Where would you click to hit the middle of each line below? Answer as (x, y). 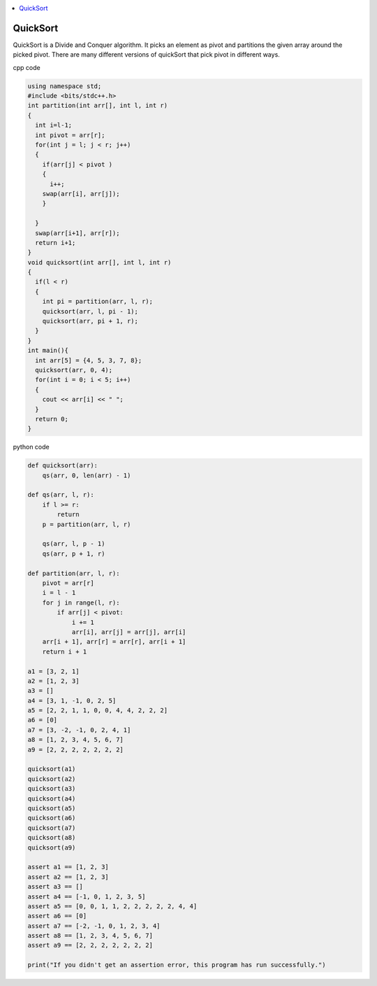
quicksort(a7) (52, 828)
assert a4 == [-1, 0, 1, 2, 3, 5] (87, 896)
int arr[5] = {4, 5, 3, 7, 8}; (89, 360)
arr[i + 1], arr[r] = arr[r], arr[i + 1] (114, 642)
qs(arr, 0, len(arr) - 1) (87, 475)
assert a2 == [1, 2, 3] (68, 877)
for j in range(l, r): (81, 603)
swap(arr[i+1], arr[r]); (77, 233)
